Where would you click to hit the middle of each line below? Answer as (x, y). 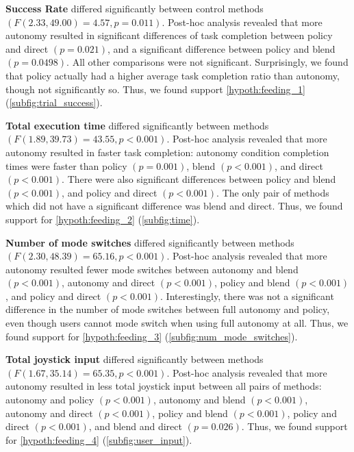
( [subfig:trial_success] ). (54, 102)
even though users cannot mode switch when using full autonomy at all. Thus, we (177, 323)
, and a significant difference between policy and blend (222, 48)
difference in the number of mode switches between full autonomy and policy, (168, 309)
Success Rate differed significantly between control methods (135, 8)
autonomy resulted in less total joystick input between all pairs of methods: (164, 386)
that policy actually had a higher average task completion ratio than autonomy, (173, 75)
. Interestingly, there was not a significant (247, 296)
